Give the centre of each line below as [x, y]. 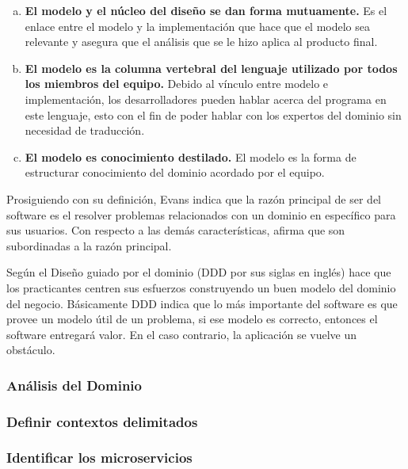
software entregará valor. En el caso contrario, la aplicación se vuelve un [182, 334]
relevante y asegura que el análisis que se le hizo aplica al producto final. [201, 42]
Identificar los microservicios [99, 458]
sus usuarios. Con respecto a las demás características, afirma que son [176, 230]
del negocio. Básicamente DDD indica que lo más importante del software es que [202, 303]
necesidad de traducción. [85, 130]
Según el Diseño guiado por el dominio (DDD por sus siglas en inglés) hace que [199, 272]
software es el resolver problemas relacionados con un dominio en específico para [201, 214]
